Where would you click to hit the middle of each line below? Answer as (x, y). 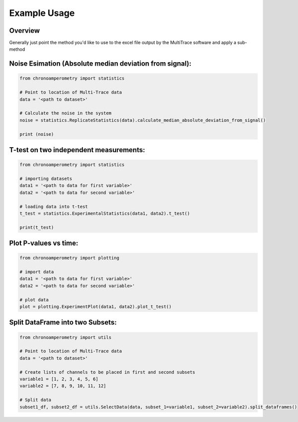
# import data (37, 272)
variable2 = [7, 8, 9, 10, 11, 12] (63, 386)
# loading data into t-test (54, 207)
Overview (25, 31)
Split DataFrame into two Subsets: (63, 322)
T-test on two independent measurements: (77, 150)
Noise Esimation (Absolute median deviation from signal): (100, 64)
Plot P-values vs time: (44, 243)
